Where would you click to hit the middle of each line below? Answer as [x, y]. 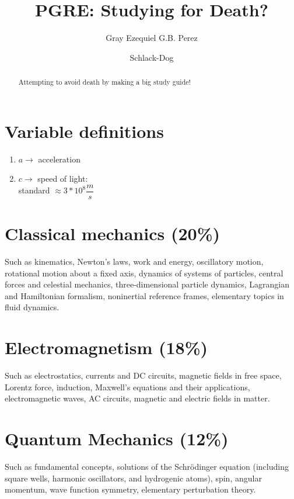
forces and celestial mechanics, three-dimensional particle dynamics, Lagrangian [147, 284]
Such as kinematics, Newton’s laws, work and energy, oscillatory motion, [134, 261]
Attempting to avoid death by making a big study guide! [104, 82]
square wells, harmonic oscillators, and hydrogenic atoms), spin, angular [133, 478]
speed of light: [63, 179]
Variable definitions [84, 131]
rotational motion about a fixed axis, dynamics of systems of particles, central [144, 273]
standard [34, 190]
